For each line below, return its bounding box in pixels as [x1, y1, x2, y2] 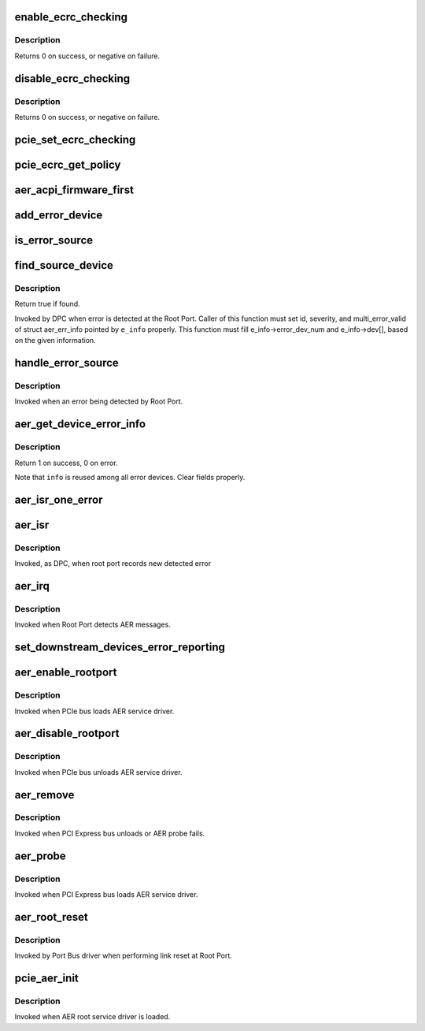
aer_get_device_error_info [14, 418, 146, 431]
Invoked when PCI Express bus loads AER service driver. [14, 890, 198, 899]
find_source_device [14, 259, 114, 272]
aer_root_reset [14, 910, 88, 924]
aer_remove [14, 788, 75, 802]
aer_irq [14, 579, 50, 593]
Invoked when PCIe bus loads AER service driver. [14, 706, 175, 716]
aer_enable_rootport [14, 666, 117, 679]
